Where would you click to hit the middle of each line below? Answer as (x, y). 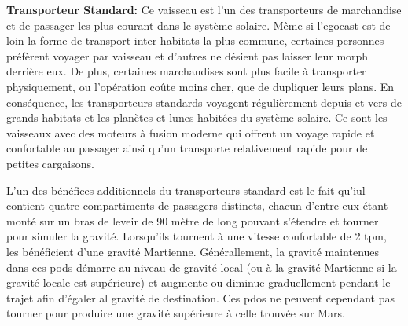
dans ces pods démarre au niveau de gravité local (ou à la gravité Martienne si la (202, 267)
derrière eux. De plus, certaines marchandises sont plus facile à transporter (186, 71)
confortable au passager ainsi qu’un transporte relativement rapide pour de (187, 148)
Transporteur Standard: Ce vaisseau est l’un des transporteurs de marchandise (204, 9)
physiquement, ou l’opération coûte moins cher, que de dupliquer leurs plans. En (200, 86)
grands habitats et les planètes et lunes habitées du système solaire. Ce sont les (197, 117)
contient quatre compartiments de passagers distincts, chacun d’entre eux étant (197, 205)
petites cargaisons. (50, 163)
